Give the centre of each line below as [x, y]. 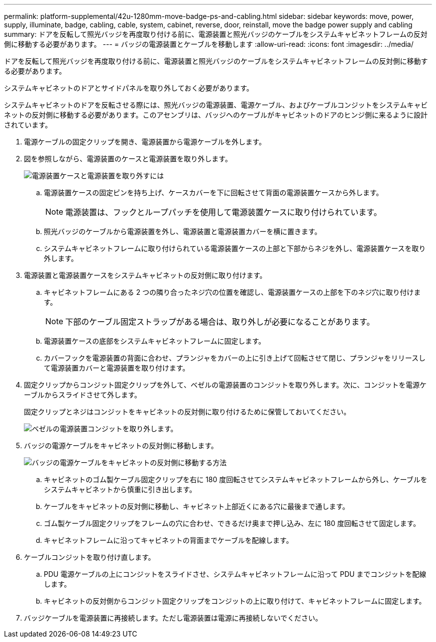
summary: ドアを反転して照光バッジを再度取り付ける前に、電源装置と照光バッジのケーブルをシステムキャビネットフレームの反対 [216, 34]
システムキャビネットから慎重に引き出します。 [120, 489]
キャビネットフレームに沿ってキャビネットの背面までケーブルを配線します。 [168, 540]
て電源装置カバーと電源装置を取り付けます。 [117, 368]
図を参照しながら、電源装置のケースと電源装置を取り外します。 [128, 159]
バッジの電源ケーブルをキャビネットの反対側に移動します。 [121, 446]
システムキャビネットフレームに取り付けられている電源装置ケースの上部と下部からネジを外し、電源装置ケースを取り [235, 248]
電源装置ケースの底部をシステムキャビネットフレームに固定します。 [155, 341]
